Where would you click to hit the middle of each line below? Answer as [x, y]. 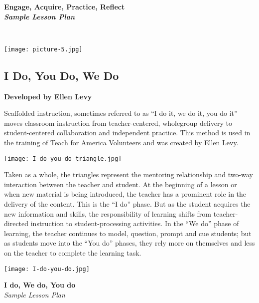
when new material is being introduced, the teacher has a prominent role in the [125, 194]
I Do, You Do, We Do [62, 75]
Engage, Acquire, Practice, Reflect [65, 6]
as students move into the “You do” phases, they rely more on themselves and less [129, 243]
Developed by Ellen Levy [48, 96]
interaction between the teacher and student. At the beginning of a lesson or [121, 184]
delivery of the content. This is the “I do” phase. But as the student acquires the [127, 204]
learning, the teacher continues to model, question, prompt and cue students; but [128, 233]
